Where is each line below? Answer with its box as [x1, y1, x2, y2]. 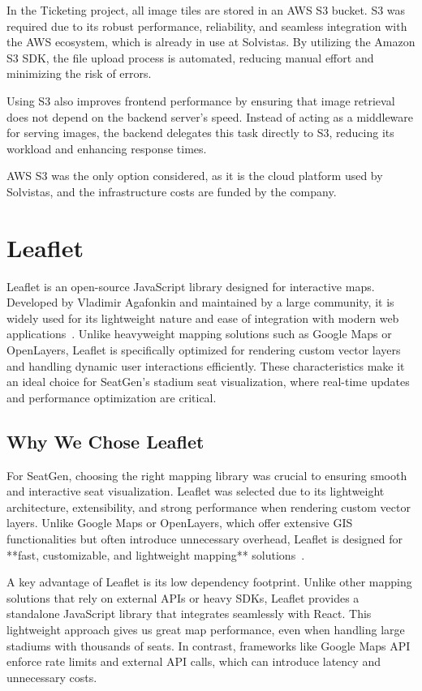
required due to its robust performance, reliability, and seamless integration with [6, 17, 407, 34]
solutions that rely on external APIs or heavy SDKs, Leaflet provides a [6, 589, 360, 606]
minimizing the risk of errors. [6, 65, 152, 82]
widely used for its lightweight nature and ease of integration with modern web [6, 309, 399, 326]
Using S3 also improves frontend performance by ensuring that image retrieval [6, 92, 395, 109]
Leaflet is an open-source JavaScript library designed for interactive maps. [6, 277, 375, 294]
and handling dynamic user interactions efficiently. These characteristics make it [6, 357, 405, 374]
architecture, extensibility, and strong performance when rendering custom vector [6, 498, 411, 515]
